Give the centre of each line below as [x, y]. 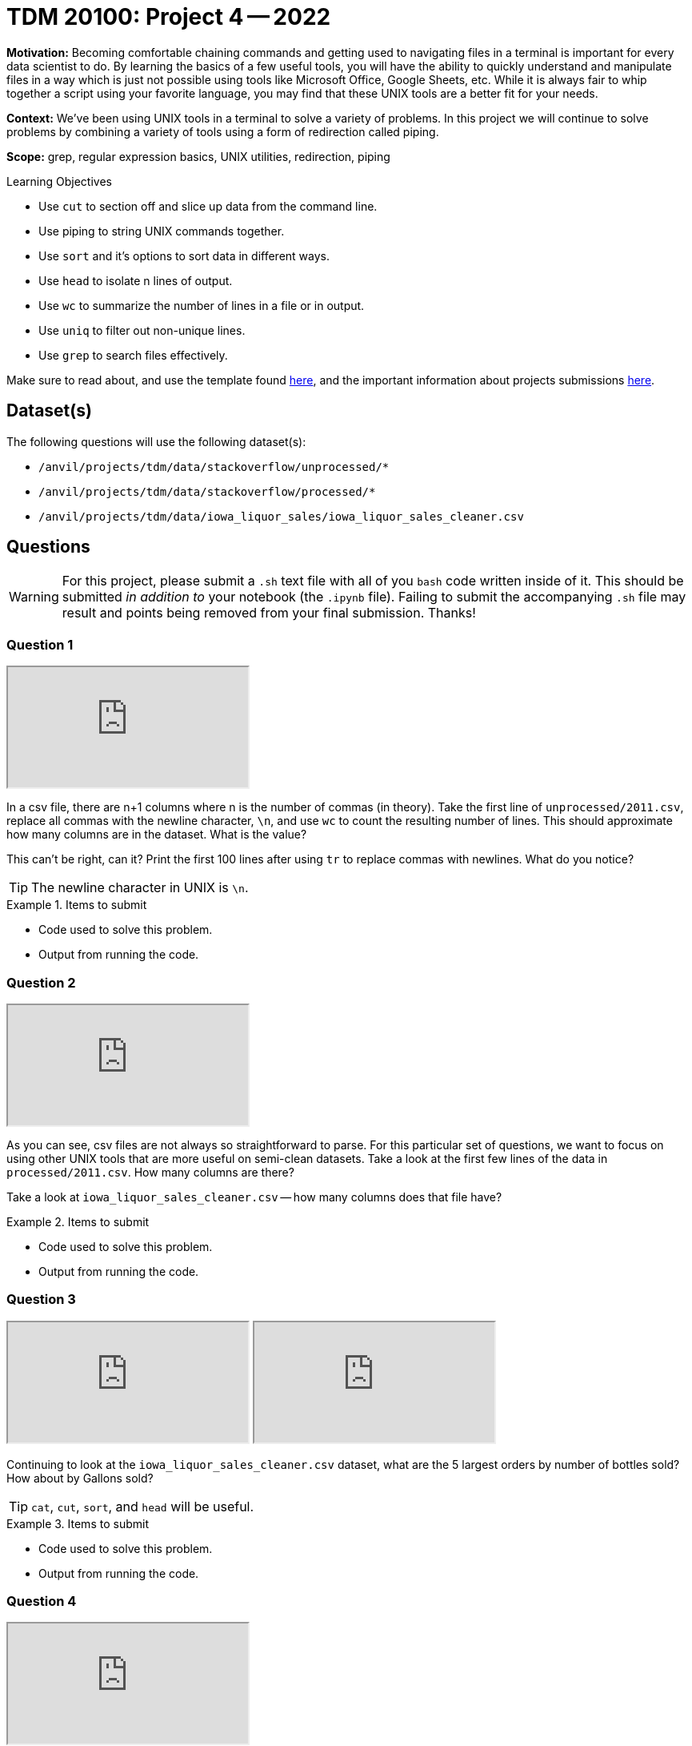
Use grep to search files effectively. [133, 355]
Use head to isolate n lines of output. [136, 280]
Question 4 [42, 1601]
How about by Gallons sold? [80, 1478]
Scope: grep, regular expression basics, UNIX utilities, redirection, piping [198, 156]
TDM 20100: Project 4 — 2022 [169, 17]
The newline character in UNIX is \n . [140, 888]
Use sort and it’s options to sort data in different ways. [184, 255]
